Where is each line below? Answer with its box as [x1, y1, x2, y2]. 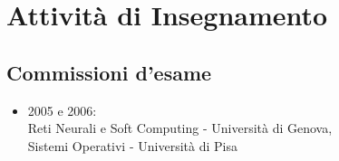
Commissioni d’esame [6, 58, 212, 86]
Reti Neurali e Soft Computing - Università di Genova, [27, 118, 333, 137]
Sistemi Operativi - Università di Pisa [27, 136, 237, 155]
